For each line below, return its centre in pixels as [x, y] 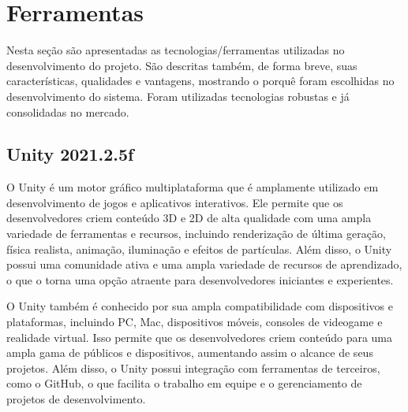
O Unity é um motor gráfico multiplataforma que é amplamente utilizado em [193, 187]
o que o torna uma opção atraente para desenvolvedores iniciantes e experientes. [200, 279]
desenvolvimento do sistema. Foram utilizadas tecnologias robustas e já [178, 96]
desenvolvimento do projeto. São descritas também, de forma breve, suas [182, 65]
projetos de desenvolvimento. [76, 399]
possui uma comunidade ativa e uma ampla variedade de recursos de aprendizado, [204, 264]
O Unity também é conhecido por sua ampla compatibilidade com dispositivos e [200, 306]
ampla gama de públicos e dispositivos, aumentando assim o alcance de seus [190, 353]
